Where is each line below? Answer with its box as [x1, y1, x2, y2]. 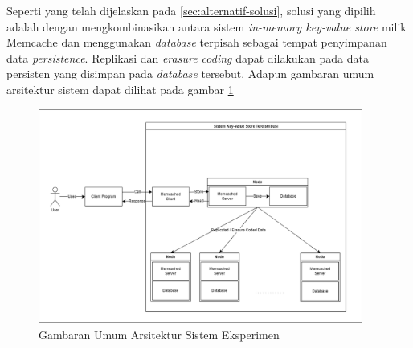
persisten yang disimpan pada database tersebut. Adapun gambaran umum [6, 65, 374, 82]
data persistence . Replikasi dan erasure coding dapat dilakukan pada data [6, 49, 369, 66]
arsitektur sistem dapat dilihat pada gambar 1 [6, 80, 234, 97]
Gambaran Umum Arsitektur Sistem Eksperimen [39, 325, 280, 342]
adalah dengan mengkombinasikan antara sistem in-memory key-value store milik [6, 18, 407, 35]
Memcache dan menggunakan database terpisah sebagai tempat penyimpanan [6, 34, 387, 51]
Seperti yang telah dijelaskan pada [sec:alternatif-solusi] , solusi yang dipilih [6, 2, 376, 18]
